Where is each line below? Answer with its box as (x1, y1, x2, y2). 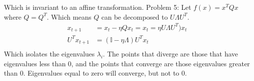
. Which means (46, 11, 92, 22)
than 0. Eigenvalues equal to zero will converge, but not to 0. (4, 68, 187, 78)
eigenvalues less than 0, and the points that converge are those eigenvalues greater (4, 58, 250, 68)
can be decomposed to (101, 11, 168, 22)
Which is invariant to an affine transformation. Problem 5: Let (4, 2, 191, 12)
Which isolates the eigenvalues (4, 49, 95, 59)
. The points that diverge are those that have (103, 49, 238, 59)
